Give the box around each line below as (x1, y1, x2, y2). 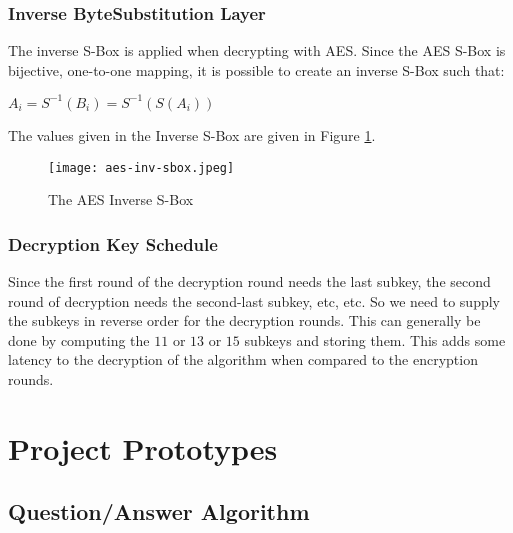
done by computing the (8, 329, 150, 350)
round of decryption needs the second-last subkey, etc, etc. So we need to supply (8, 290, 500, 311)
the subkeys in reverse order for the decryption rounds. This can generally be (8, 310, 481, 331)
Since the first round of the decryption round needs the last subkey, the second (8, 270, 491, 291)
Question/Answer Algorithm (8, 496, 310, 527)
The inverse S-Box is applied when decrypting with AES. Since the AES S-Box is (8, 40, 506, 61)
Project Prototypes (8, 427, 278, 468)
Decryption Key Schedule (8, 231, 218, 256)
